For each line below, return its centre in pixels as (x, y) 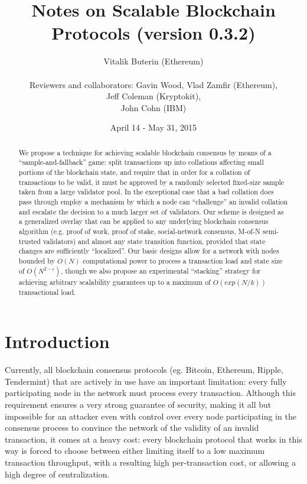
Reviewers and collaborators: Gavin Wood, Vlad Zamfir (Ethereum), (153, 84)
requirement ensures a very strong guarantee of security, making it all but (138, 404)
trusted (30, 241)
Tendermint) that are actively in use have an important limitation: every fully (146, 381)
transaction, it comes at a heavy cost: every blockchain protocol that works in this (153, 439)
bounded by (37, 260)
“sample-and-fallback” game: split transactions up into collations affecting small (141, 162)
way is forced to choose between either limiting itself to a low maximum (135, 451)
